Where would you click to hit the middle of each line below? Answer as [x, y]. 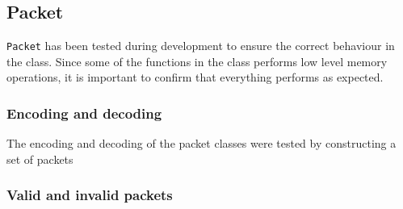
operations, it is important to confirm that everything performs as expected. [195, 77]
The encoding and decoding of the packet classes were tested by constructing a [201, 143]
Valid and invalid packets [90, 195]
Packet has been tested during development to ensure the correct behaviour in [201, 46]
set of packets [40, 159]
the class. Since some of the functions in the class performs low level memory [197, 61]
